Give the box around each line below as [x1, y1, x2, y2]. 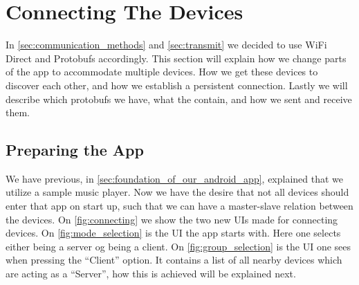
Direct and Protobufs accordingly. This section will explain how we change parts [6, 50, 347, 65]
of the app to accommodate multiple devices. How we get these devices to [6, 64, 318, 79]
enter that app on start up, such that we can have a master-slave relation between [6, 199, 353, 213]
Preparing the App [6, 139, 144, 160]
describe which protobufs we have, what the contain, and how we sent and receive [6, 91, 352, 106]
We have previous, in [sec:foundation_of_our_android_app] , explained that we [6, 171, 344, 185]
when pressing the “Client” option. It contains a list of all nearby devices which [6, 252, 342, 267]
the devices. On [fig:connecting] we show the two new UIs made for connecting [6, 212, 338, 226]
